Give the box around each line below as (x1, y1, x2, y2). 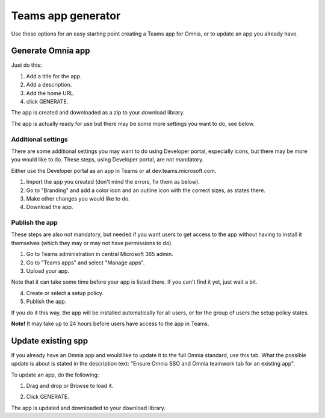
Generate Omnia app (11, 46, 90, 56)
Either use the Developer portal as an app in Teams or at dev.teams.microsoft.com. (11, 167, 217, 174)
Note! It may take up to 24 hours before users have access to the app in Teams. (11, 320, 209, 327)
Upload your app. (26, 267, 69, 274)
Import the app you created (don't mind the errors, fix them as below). (26, 178, 200, 186)
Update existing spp (11, 335, 88, 346)
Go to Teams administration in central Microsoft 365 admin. (26, 251, 174, 258)
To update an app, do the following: (11, 371, 99, 378)
